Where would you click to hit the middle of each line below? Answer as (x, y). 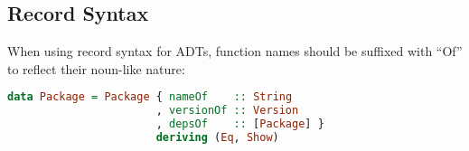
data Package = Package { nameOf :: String (150, 97)
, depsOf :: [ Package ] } (240, 124)
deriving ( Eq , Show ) (217, 138)
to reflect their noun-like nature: (96, 68)
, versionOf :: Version (227, 111)
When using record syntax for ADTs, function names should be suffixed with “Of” (235, 51)
